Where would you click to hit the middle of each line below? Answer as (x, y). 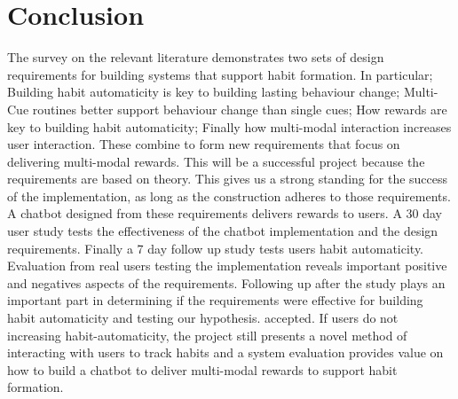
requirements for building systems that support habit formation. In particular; (220, 74)
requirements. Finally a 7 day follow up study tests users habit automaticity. (216, 248)
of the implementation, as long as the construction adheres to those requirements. (229, 196)
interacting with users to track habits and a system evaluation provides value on (225, 352)
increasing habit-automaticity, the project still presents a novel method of (207, 335)
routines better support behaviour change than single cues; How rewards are (240, 109)
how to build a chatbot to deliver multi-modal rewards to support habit (202, 369)
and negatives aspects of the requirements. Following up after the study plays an (226, 282)
